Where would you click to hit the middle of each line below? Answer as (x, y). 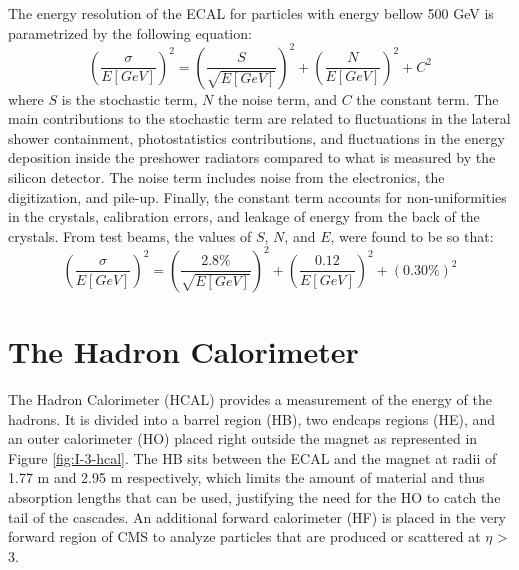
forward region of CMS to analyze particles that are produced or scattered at (244, 536)
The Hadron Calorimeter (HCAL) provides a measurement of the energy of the (250, 399)
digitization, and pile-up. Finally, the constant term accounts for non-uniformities (257, 196)
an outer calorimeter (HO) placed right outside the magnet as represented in (243, 438)
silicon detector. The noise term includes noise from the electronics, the (226, 177)
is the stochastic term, (129, 98)
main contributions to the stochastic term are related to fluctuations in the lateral (259, 118)
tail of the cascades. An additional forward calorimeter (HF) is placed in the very (257, 516)
